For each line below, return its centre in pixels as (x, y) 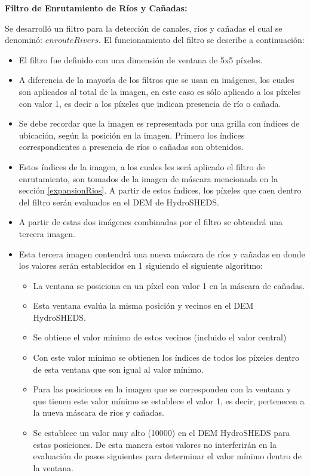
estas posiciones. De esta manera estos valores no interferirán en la (155, 444)
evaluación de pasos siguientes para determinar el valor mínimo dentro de (167, 456)
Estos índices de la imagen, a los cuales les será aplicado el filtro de (142, 166)
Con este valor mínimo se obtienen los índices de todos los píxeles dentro (166, 357)
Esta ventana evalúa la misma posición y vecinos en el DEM (143, 305)
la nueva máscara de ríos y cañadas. (99, 412)
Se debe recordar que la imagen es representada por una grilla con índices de (159, 123)
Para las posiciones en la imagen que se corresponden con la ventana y (162, 389)
